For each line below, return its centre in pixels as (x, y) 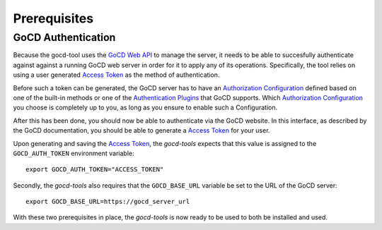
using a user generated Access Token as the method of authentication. (116, 75)
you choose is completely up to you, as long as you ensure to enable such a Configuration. (145, 108)
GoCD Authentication (64, 37)
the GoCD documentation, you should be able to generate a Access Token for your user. (141, 131)
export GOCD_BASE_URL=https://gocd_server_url (108, 202)
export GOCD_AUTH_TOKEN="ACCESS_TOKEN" (95, 170)
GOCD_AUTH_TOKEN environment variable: (74, 153)
